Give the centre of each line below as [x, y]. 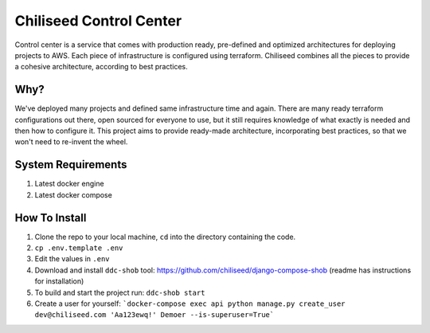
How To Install [51, 218]
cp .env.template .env [79, 248]
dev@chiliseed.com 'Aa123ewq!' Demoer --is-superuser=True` [154, 315]
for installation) [59, 281]
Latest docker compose [74, 194]
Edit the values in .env [72, 259]
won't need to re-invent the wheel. [71, 142]
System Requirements [71, 165]
